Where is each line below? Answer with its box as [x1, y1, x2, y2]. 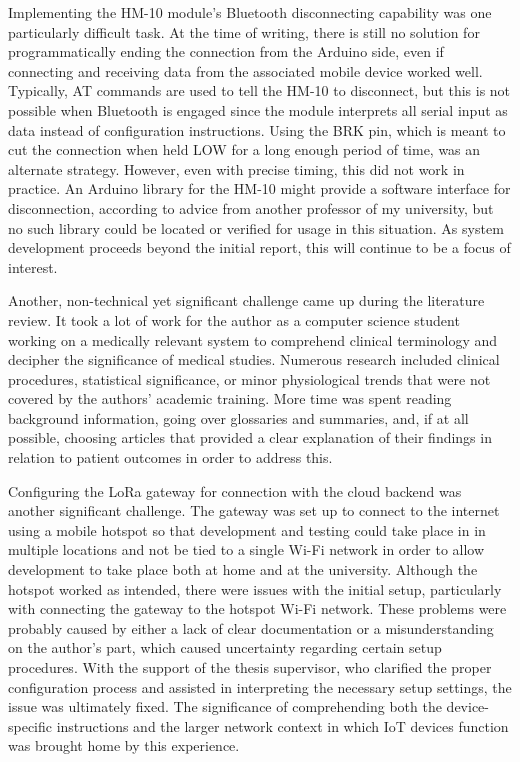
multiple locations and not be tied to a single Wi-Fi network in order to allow [8, 539, 485, 560]
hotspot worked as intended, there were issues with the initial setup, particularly [8, 578, 502, 599]
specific [8, 715, 53, 736]
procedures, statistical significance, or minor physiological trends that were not [8, 368, 491, 389]
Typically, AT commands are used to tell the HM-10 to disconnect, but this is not [8, 80, 511, 101]
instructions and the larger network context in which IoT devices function [56, 715, 509, 736]
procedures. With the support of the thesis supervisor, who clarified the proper [8, 657, 492, 677]
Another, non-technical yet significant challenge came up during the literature [8, 290, 485, 311]
